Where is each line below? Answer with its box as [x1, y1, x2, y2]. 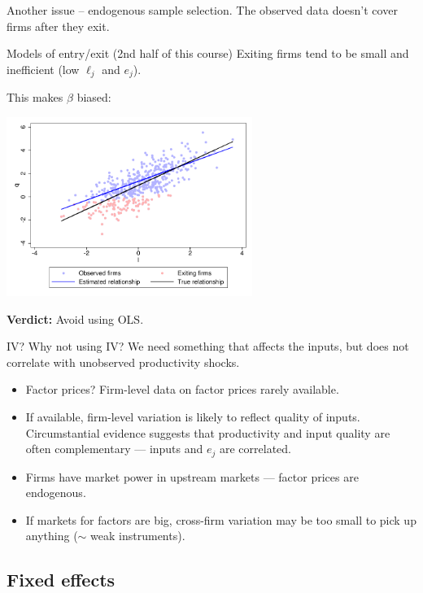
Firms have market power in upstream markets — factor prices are [25, 468, 359, 485]
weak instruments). [90, 527, 185, 544]
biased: [76, 89, 111, 106]
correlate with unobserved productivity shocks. [7, 353, 240, 370]
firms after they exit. [7, 17, 110, 34]
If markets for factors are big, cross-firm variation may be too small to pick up [25, 511, 416, 528]
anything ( [25, 527, 78, 544]
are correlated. [220, 440, 292, 457]
